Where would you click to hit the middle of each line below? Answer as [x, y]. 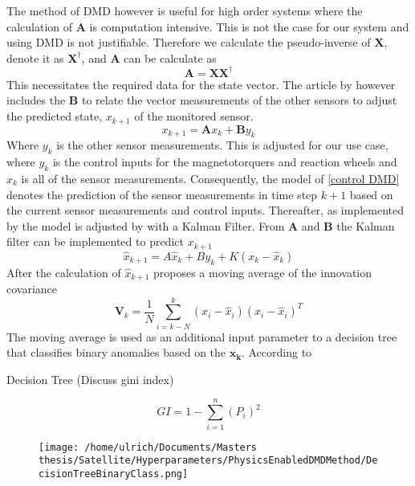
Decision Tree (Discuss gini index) [90, 379]
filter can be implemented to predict [95, 241]
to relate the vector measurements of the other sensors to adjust [239, 100]
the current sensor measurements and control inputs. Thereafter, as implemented [205, 210]
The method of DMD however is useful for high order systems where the [185, 10]
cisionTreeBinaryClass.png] [114, 474]
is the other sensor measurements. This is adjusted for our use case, [222, 145]
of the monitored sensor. [194, 116]
